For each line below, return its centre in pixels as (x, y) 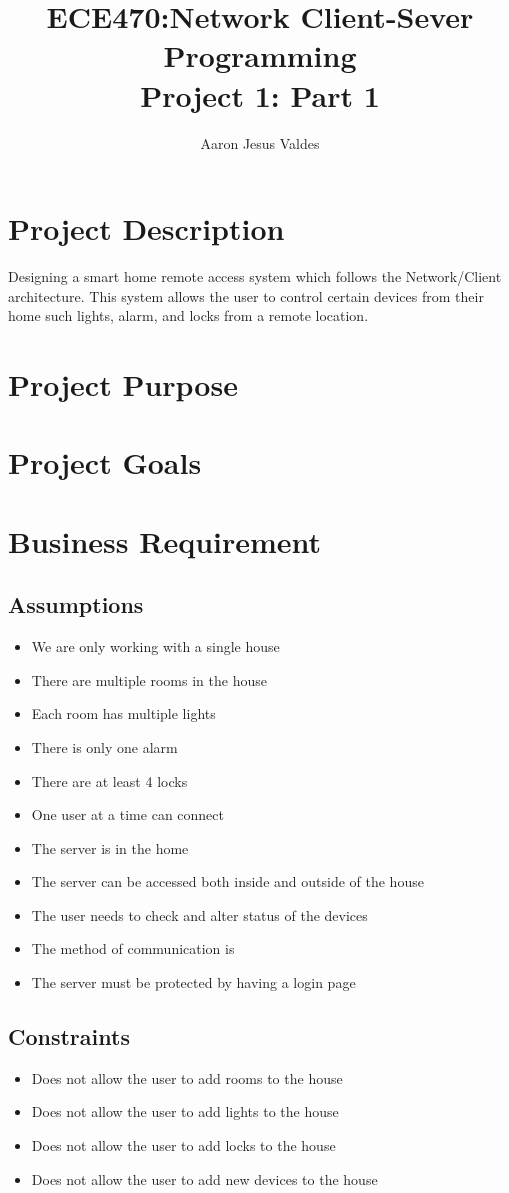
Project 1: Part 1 (260, 94)
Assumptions (76, 604)
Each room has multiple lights (123, 713)
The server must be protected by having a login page (193, 982)
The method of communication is (133, 948)
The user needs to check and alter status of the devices (199, 914)
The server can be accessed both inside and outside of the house (227, 881)
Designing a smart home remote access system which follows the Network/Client (255, 276)
